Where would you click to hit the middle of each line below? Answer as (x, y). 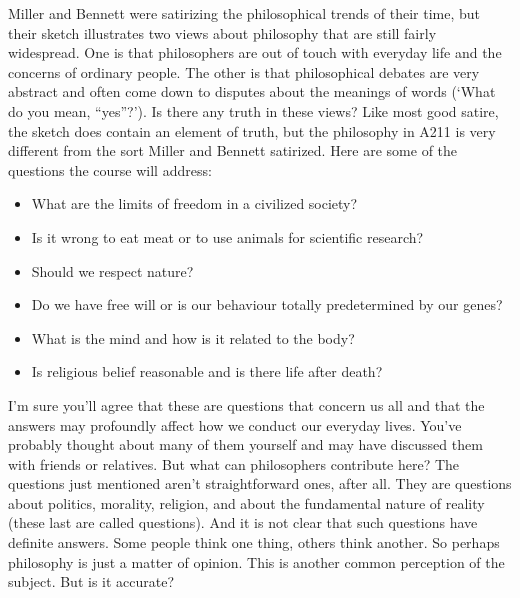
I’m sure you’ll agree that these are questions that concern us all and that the (246, 404)
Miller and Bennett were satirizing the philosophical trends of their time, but (244, 13)
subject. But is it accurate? (91, 581)
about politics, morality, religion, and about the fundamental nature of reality (246, 502)
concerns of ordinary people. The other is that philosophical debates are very (244, 71)
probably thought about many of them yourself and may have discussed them (245, 444)
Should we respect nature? (112, 270)
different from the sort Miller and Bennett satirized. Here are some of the (233, 150)
